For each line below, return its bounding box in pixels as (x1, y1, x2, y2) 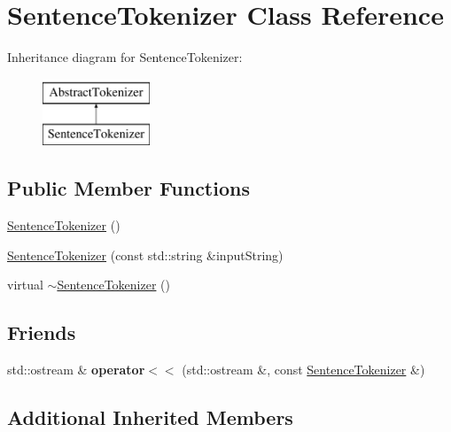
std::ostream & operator (7, 360, 145, 379)
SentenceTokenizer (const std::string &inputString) (7, 245, 284, 264)
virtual (7, 275, 43, 294)
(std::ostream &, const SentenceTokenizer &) (182, 360, 425, 379)
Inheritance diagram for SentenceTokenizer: (7, 48, 243, 66)
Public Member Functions (7, 174, 250, 202)
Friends (7, 319, 76, 346)
